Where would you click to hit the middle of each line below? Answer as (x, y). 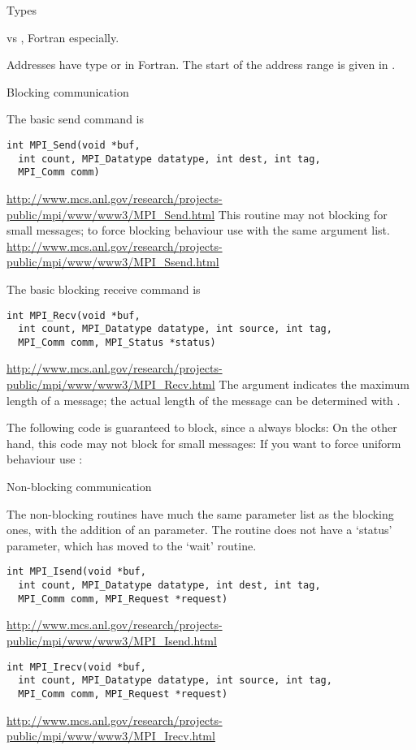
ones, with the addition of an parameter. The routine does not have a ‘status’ (199, 530)
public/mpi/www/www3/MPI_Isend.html (112, 640)
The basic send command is (75, 119)
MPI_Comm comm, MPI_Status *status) (117, 342)
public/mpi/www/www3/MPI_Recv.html (111, 384)
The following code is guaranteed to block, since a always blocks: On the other (202, 427)
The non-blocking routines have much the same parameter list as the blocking (200, 513)
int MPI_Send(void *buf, (74, 145)
